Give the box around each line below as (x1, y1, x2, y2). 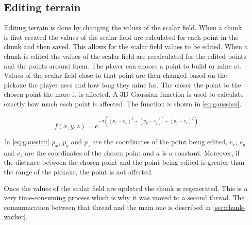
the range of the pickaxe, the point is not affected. (4, 167, 153, 177)
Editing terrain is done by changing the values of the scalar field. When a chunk (4, 22, 242, 33)
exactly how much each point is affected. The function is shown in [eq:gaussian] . (4, 98, 242, 108)
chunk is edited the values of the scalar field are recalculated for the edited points (4, 51, 246, 61)
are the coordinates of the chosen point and (25, 147, 154, 157)
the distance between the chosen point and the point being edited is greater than (4, 157, 245, 167)
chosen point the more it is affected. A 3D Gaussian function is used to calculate (4, 89, 244, 99)
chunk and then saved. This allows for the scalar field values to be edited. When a (4, 41, 248, 52)
